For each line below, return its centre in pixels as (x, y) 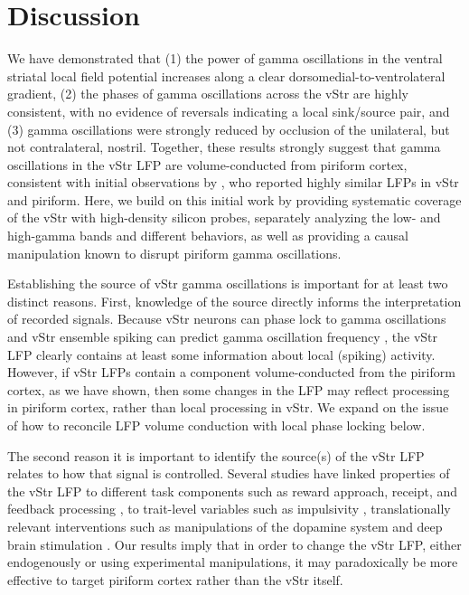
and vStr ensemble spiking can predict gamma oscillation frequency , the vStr (223, 337)
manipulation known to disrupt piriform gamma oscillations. (174, 253)
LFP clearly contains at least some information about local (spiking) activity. (221, 354)
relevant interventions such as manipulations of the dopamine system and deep (225, 526)
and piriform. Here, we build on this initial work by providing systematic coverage (234, 199)
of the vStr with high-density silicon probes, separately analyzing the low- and (224, 217)
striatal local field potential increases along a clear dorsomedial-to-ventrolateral (226, 76)
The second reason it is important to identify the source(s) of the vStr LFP (216, 455)
